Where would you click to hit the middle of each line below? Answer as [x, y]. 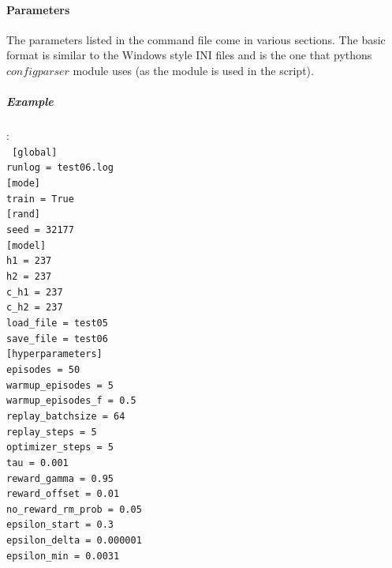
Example [30, 102]
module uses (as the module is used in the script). [193, 70]
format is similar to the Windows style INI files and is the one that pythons [189, 55]
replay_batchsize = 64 [66, 416]
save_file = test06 [57, 339]
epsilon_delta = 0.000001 [74, 541]
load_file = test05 [57, 323]
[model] [26, 245]
